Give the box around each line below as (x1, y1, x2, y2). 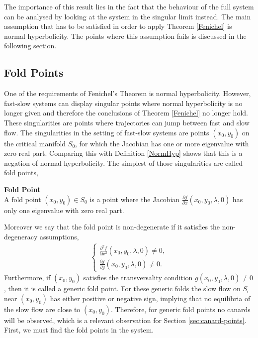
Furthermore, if (4, 272, 51, 283)
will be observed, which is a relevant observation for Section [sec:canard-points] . (4, 315, 247, 325)
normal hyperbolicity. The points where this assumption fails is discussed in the (4, 30, 247, 41)
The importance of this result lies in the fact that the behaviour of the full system (4, 1, 254, 11)
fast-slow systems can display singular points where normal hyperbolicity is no (4, 98, 243, 108)
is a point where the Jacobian (89, 194, 180, 204)
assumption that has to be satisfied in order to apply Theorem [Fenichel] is (4, 21, 232, 31)
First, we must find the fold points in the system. (4, 325, 154, 335)
